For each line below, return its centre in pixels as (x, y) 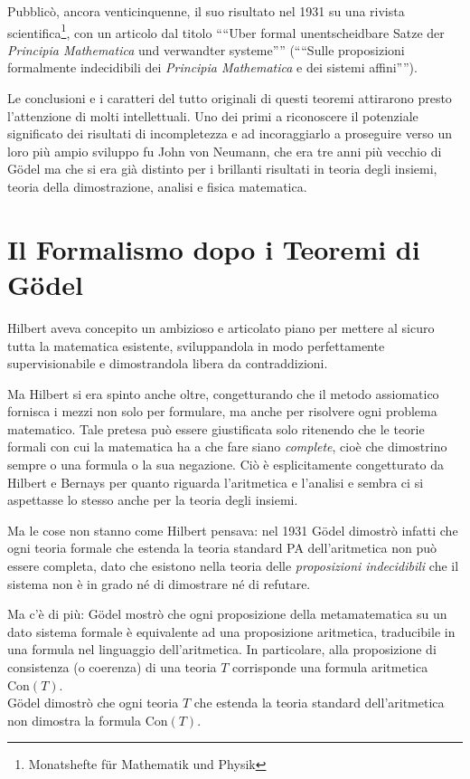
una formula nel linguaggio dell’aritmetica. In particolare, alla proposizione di (222, 649)
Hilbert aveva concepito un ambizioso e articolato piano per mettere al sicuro (221, 327)
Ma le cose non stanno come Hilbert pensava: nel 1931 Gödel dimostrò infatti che (233, 530)
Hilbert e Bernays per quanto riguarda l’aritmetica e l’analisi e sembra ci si (216, 482)
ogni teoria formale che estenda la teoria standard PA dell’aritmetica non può (222, 548)
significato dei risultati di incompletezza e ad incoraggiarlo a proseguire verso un (230, 133)
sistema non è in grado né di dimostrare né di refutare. (159, 583)
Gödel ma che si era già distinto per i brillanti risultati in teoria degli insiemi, (222, 169)
